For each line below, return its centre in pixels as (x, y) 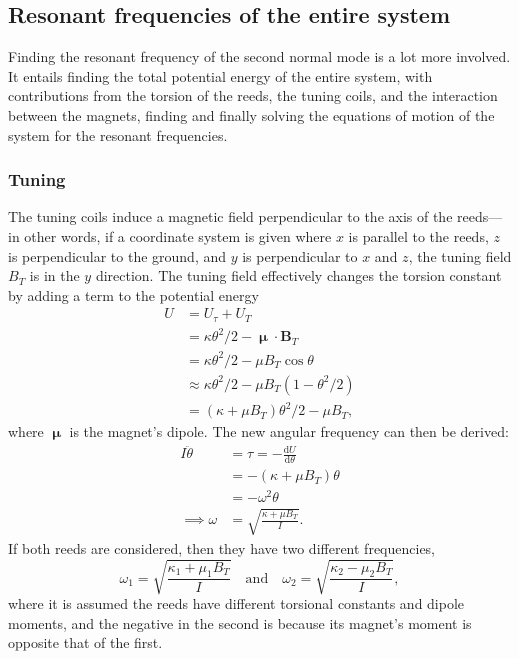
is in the (54, 275)
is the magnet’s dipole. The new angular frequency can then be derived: (289, 431)
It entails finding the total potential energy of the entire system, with (220, 75)
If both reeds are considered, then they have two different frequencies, (222, 547)
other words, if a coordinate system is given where (178, 235)
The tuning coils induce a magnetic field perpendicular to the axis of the (230, 216)
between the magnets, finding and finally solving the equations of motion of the (251, 114)
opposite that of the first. (85, 642)
